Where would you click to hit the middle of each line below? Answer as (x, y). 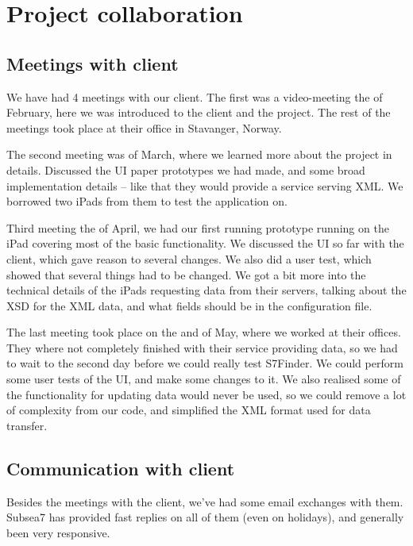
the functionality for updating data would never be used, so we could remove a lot (206, 394)
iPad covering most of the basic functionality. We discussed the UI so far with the (205, 243)
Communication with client (121, 468)
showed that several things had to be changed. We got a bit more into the (186, 274)
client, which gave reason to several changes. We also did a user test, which (189, 258)
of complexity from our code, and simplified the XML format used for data (189, 410)
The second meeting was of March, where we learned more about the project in (199, 154)
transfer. (27, 425)
